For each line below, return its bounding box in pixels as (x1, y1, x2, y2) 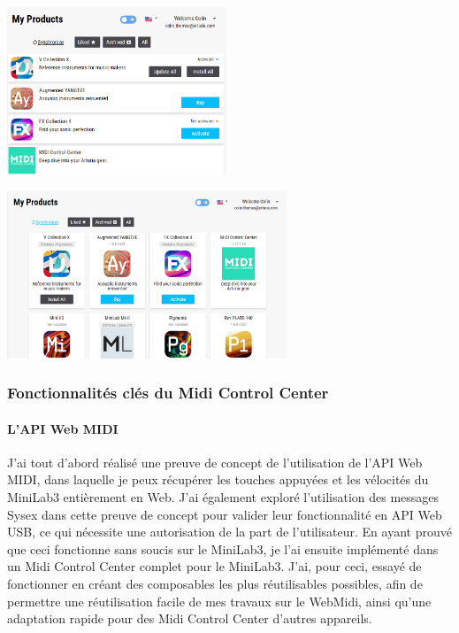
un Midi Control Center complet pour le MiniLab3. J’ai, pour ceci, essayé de (7, 557, 422, 575)
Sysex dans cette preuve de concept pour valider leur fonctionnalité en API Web (7, 505, 442, 523)
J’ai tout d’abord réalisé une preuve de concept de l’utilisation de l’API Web (7, 452, 423, 471)
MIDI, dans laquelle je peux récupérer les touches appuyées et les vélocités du (7, 470, 429, 489)
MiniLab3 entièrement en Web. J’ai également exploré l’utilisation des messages (7, 487, 440, 506)
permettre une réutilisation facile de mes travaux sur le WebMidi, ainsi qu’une (7, 591, 432, 610)
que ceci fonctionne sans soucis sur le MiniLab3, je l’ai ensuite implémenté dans (7, 539, 439, 558)
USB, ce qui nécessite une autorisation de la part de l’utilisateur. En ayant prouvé (7, 522, 452, 541)
